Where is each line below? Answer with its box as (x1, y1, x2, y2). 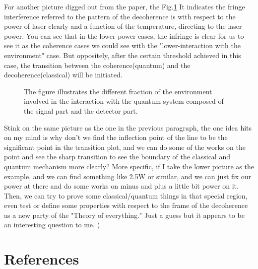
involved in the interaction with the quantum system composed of (24, 96, 224, 106)
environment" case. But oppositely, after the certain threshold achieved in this (4, 50, 241, 60)
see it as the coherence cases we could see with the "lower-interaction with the (4, 40, 241, 51)
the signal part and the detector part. (24, 105, 138, 116)
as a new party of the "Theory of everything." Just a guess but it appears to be (4, 209, 245, 220)
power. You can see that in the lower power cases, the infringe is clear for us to (4, 30, 244, 41)
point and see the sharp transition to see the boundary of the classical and (4, 151, 230, 162)
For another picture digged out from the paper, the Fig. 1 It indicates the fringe (4, 1, 245, 11)
